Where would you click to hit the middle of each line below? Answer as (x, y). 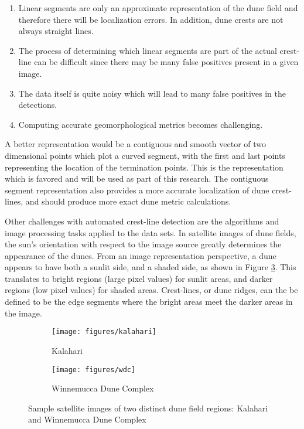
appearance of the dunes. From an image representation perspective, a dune (141, 255)
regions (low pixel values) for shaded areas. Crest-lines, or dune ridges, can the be (151, 290)
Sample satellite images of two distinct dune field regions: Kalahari (148, 408)
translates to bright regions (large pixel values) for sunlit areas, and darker (139, 278)
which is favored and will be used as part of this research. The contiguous (137, 178)
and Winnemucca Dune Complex (87, 419)
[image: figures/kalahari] (104, 332)
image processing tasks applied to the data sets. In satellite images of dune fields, (151, 232)
